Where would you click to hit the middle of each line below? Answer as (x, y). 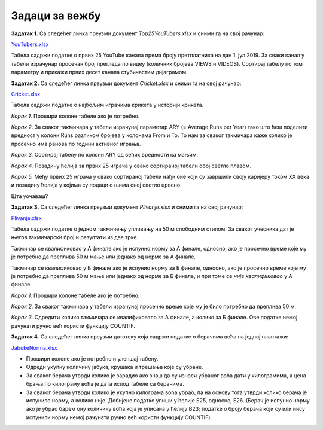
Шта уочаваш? (30, 196)
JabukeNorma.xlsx (34, 347)
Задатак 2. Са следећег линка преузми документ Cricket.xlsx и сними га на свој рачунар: (126, 83)
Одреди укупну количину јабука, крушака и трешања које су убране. (115, 367)
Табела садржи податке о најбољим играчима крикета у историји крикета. (107, 105)
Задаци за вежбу (56, 16)
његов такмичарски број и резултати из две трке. (75, 237)
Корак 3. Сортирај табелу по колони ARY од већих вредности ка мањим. (105, 155)
